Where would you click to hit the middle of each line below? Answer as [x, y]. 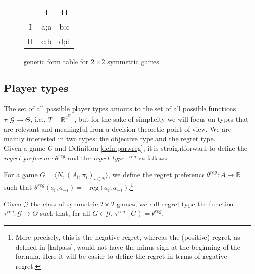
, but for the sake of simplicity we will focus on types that [161, 119]
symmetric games [133, 61]
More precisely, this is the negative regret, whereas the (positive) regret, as [128, 237]
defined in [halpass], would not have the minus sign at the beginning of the [128, 246]
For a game [21, 174]
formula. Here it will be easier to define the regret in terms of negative [121, 256]
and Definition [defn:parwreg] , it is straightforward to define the [151, 148]
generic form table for [56, 61]
